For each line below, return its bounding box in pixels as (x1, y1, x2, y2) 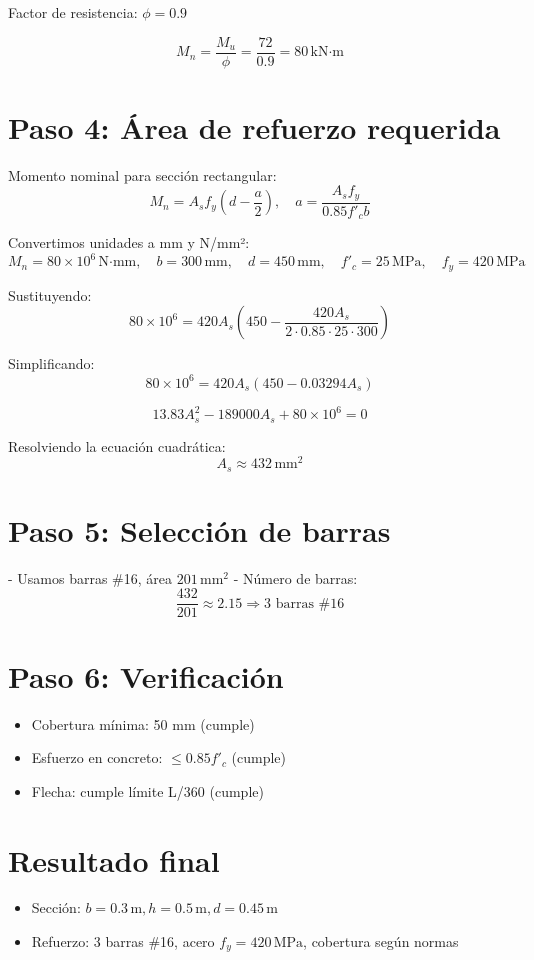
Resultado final (8, 839, 220, 880)
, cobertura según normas (303, 931, 459, 952)
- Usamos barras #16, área (8, 567, 173, 588)
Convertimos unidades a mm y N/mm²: (8, 232, 250, 253)
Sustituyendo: (8, 284, 92, 305)
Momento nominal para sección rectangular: (8, 164, 277, 185)
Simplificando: (8, 353, 95, 374)
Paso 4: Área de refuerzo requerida (8, 106, 501, 147)
